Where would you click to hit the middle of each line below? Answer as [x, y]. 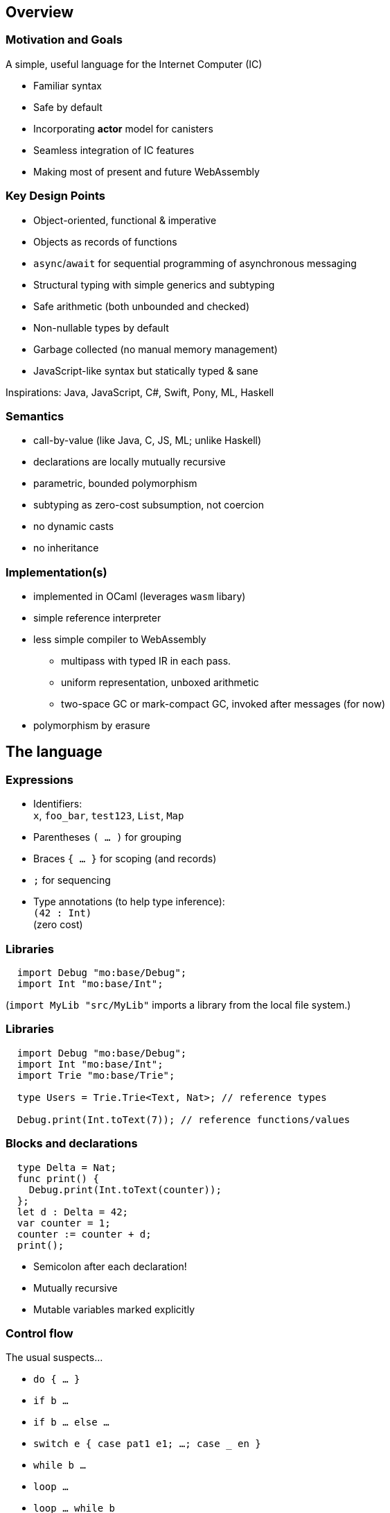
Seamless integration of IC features [114, 150]
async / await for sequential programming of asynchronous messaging [195, 263]
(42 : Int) [63, 913]
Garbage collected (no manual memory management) [156, 349]
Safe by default [68, 107]
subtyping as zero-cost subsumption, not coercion [149, 505]
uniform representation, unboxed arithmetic [160, 683]
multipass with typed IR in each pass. [146, 661]
